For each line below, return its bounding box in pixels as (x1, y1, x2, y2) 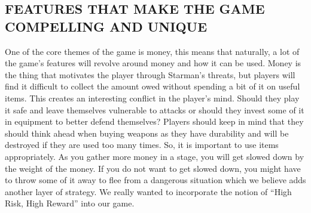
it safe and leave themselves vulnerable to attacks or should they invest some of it (5, 103, 304, 116)
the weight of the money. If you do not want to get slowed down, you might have (5, 162, 301, 174)
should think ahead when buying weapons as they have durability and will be (5, 126, 289, 139)
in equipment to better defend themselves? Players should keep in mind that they (5, 115, 304, 128)
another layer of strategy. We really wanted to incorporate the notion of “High (5, 185, 292, 197)
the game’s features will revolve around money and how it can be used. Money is (5, 57, 301, 69)
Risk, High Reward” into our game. (5, 197, 135, 209)
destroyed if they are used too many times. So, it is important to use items (5, 138, 279, 151)
